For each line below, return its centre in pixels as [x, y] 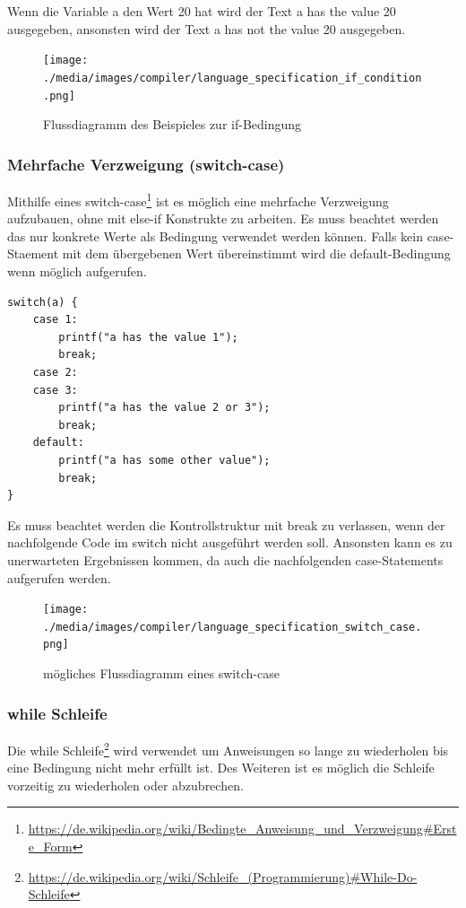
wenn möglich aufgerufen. [77, 271]
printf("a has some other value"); [164, 460]
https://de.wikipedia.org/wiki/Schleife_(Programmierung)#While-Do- [223, 876]
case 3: [55, 390]
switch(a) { [43, 302]
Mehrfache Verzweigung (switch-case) [146, 164]
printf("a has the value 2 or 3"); [164, 408]
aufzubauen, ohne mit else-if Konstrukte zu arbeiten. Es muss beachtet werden [223, 218]
